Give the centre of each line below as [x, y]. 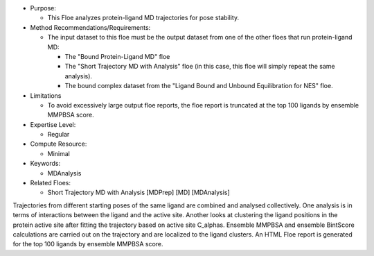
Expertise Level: [53, 124]
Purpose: [43, 8]
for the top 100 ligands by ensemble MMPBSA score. [88, 244]
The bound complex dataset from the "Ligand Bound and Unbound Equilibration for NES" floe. [199, 86]
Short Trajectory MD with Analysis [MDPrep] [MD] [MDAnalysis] [139, 193]
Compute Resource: [59, 144]
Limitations [46, 95]
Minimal [59, 153]
